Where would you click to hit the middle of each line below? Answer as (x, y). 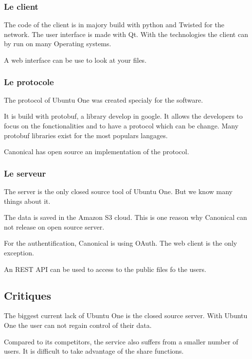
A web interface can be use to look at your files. (75, 60)
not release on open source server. (54, 226)
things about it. (27, 201)
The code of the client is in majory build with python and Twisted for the (114, 25)
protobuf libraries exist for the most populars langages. (86, 135)
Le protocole (29, 81)
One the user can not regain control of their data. (78, 325)
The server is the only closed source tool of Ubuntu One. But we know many (118, 191)
